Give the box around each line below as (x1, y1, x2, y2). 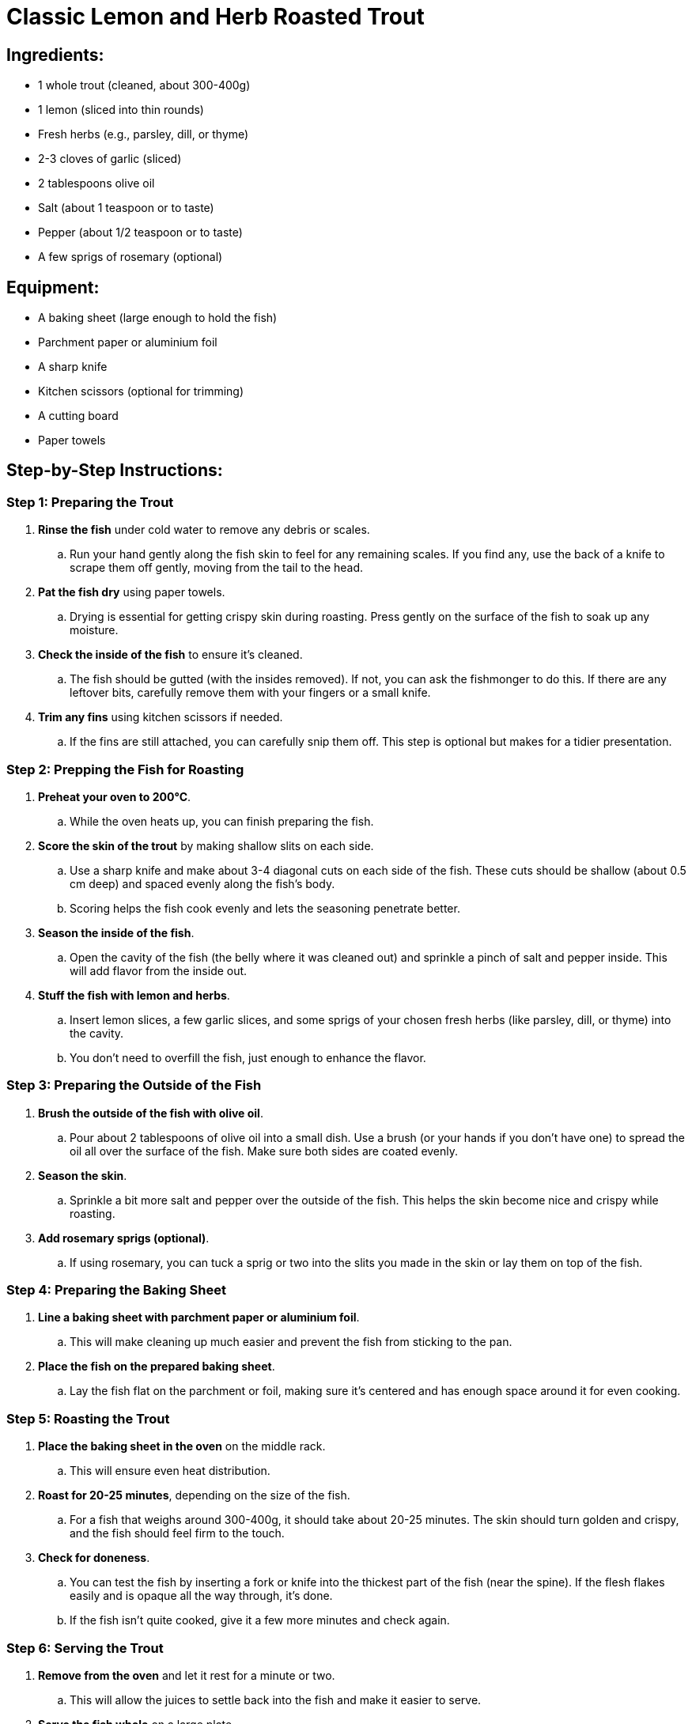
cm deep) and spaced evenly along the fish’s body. (70, 876, 335, 890)
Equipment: (6, 277, 100, 297)
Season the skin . (38, 1168, 127, 1182)
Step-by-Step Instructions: (6, 460, 223, 481)
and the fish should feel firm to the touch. (70, 1526, 285, 1541)
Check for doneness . (38, 1551, 150, 1565)
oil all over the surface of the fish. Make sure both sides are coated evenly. (70, 1144, 459, 1158)
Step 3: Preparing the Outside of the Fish (6, 1077, 262, 1094)
